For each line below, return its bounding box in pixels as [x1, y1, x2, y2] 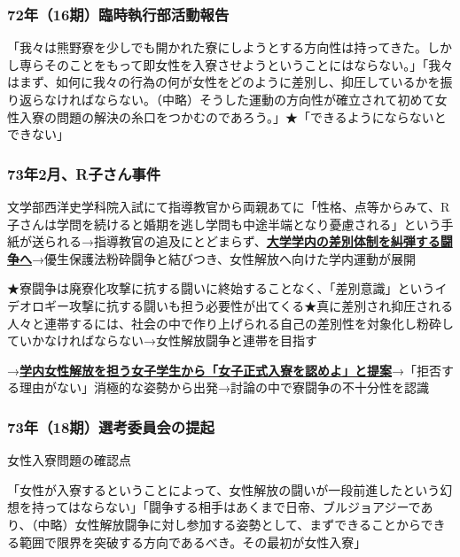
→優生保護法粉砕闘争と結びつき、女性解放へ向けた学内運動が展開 [32, 249, 417, 267]
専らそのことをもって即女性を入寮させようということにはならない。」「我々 [19, 55, 454, 73]
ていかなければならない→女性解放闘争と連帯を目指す [7, 331, 317, 350]
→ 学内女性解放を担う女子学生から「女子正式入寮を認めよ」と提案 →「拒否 [7, 360, 441, 379]
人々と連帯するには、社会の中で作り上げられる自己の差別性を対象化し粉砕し [7, 313, 454, 332]
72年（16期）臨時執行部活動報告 [7, 3, 230, 25]
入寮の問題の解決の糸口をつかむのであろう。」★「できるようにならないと [19, 107, 447, 126]
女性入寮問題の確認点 [7, 451, 131, 469]
